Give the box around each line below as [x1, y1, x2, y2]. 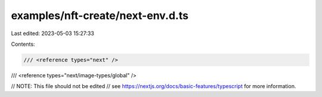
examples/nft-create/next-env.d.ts [11, 9, 189, 22]
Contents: [11, 40, 35, 48]
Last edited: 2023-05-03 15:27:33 [11, 30, 95, 37]
